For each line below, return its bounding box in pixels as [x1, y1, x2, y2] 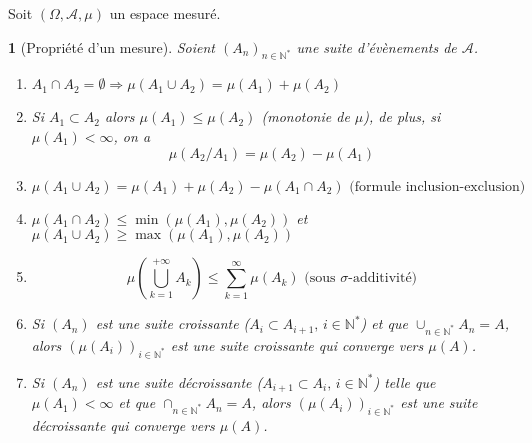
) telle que [373, 371, 436, 392]
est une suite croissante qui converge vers [170, 334, 424, 355]
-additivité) [348, 271, 418, 286]
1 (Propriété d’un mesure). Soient [8, 36, 215, 57]
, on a [113, 125, 151, 146]
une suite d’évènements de [296, 36, 457, 57]
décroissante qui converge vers [31, 414, 215, 435]
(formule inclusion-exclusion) [349, 179, 526, 194]
